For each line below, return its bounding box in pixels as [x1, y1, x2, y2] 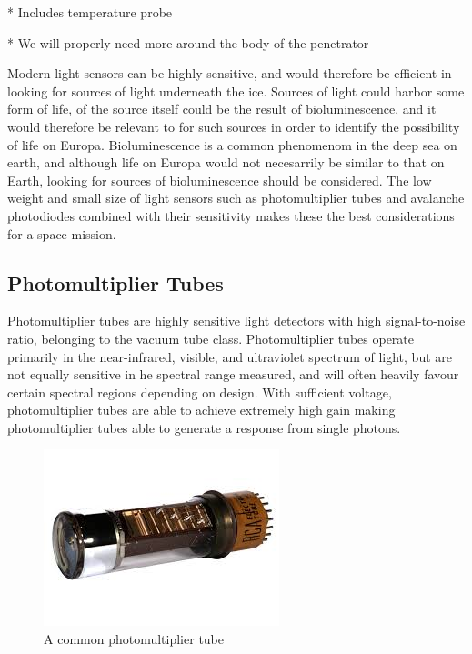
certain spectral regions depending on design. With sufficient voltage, [7, 382, 392, 401]
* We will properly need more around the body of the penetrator [7, 33, 369, 52]
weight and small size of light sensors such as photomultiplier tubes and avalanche [7, 188, 465, 207]
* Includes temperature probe [7, 3, 173, 21]
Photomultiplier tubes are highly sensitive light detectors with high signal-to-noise [7, 311, 466, 330]
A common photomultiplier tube [44, 629, 225, 649]
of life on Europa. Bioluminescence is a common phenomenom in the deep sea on [7, 135, 457, 154]
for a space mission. [7, 224, 116, 243]
